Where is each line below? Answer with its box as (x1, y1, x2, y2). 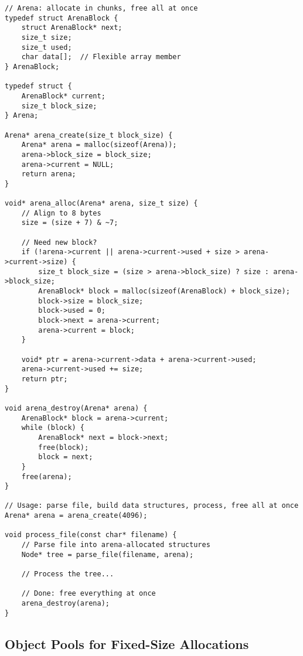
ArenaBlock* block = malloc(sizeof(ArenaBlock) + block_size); (38, 287, 290, 296)
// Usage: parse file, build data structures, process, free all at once (5, 501, 299, 510)
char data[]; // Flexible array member (21, 53, 181, 61)
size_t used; (21, 43, 72, 52)
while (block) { (21, 423, 85, 432)
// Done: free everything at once (21, 589, 156, 598)
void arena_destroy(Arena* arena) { (5, 404, 148, 412)
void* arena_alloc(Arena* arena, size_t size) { (5, 199, 198, 208)
